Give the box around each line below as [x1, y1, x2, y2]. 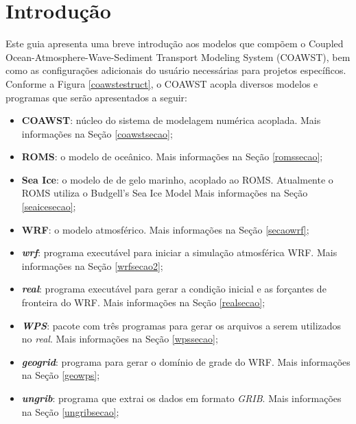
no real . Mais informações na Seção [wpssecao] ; [21, 332, 218, 346]
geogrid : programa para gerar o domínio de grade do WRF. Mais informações [21, 354, 351, 369]
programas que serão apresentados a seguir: [5, 90, 188, 104]
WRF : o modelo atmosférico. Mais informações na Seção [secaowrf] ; [21, 222, 309, 236]
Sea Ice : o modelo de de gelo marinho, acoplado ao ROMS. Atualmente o [21, 172, 333, 186]
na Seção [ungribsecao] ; [21, 404, 119, 419]
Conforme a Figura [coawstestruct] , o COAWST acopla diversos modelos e [5, 76, 318, 90]
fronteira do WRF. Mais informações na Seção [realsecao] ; [21, 295, 265, 310]
